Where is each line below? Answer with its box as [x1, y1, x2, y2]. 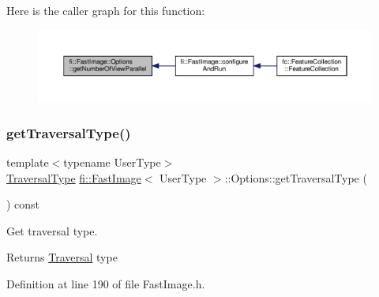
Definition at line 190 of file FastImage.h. [6, 275, 205, 291]
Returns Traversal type [6, 249, 118, 265]
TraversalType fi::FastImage [6, 169, 141, 186]
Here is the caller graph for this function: [6, 2, 205, 18]
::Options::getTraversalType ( [224, 169, 367, 186]
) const [6, 196, 40, 212]
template [6, 153, 49, 170]
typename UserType [63, 153, 161, 170]
